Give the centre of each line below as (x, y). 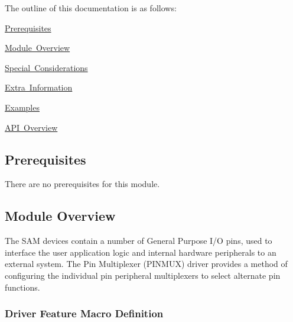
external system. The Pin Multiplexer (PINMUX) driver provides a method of (146, 264)
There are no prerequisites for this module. (82, 184)
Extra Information (39, 87)
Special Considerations (46, 67)
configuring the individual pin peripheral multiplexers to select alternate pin (143, 275)
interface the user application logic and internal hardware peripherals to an (141, 252)
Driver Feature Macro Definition (84, 313)
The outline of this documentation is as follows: (91, 8)
